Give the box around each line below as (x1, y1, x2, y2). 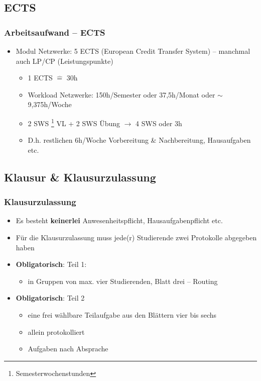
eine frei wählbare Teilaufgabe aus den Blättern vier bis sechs (28, 309, 217, 320)
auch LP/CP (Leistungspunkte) (16, 55, 113, 66)
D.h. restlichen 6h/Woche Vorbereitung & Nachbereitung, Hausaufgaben (28, 135, 251, 145)
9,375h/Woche (28, 99, 72, 110)
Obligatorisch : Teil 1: (16, 259, 87, 269)
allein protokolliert (28, 326, 85, 337)
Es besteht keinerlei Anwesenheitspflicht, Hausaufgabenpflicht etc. (16, 215, 223, 226)
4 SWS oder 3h (136, 118, 182, 128)
